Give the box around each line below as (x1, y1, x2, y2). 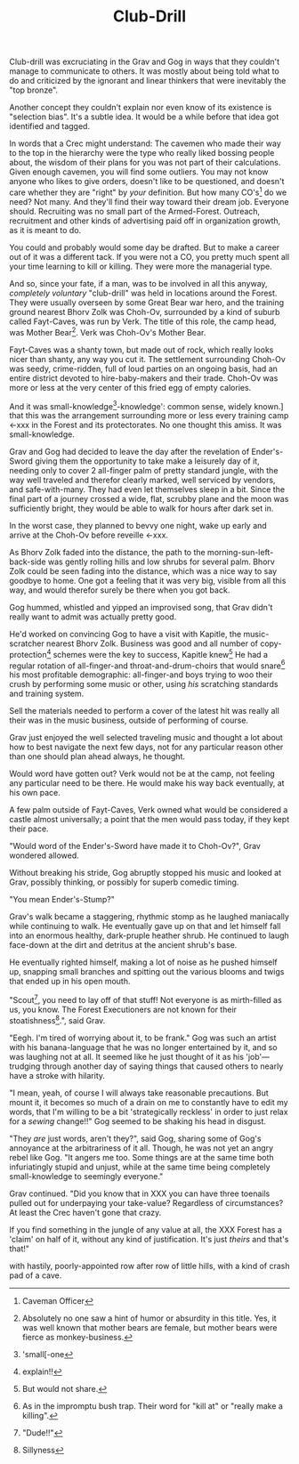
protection (9, 649, 47, 659)
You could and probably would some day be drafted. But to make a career (9, 242, 280, 253)
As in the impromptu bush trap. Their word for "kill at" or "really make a (21, 1400, 283, 1411)
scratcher (9, 638, 44, 649)
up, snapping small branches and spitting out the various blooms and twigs (9, 967, 285, 977)
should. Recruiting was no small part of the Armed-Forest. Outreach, (9, 206, 261, 216)
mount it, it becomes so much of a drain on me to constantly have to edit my (9, 1096, 288, 1107)
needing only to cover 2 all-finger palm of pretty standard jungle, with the (9, 465, 279, 476)
